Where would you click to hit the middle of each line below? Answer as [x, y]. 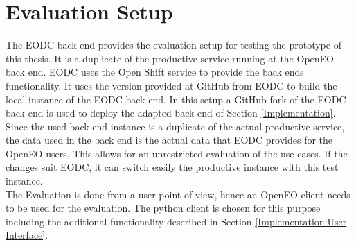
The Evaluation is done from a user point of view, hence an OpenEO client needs [178, 194]
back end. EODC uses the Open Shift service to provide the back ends [155, 72]
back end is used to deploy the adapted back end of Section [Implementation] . [171, 113]
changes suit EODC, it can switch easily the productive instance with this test [172, 167]
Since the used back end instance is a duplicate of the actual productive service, [175, 126]
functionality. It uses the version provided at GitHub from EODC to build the [171, 85]
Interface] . [27, 235]
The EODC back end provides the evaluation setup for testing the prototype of [173, 45]
